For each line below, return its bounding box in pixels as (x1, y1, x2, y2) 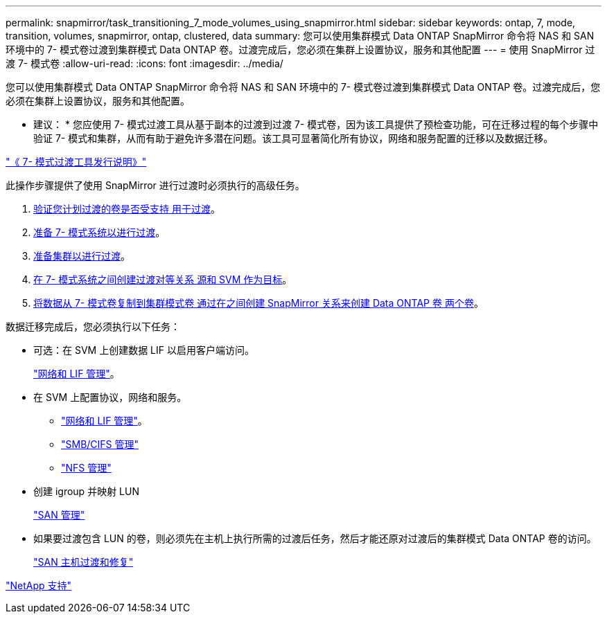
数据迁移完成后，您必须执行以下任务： (6, 321, 180, 332)
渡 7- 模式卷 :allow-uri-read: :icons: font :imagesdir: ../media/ (6, 57, 283, 69)
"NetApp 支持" (6, 580, 72, 591)
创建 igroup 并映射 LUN (33, 485, 139, 497)
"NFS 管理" (61, 462, 112, 474)
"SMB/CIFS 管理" (61, 438, 139, 450)
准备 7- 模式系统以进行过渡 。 (33, 226, 166, 238)
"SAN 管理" (33, 509, 85, 521)
